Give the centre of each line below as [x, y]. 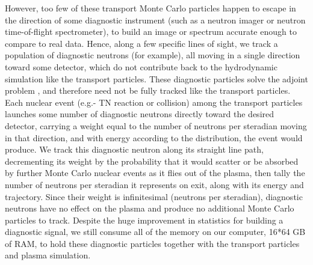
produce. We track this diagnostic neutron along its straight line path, [134, 149]
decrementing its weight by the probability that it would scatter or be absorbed [152, 161]
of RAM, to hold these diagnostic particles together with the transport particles [152, 243]
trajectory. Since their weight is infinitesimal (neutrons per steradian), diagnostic [154, 196]
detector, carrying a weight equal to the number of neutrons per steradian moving [156, 125]
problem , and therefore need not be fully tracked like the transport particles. [148, 90]
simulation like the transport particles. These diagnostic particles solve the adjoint [156, 78]
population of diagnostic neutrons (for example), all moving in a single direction [153, 55]
